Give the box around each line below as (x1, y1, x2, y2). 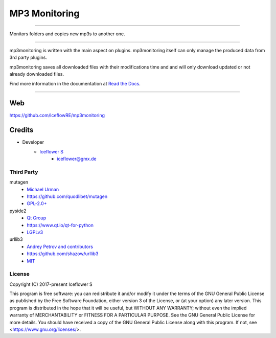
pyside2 (9, 208, 27, 214)
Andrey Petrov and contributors (27, 243, 93, 250)
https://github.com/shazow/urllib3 (27, 251, 99, 257)
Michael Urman (27, 186, 59, 192)
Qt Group (27, 215, 46, 221)
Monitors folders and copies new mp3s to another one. (9, 31, 125, 37)
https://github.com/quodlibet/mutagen (27, 193, 107, 199)
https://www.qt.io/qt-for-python (27, 222, 94, 228)
